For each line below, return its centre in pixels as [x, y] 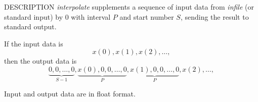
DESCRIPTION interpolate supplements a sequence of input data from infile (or [129, 7]
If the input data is [34, 43]
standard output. [30, 27]
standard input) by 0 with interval [57, 16]
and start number [147, 16]
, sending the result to [214, 16]
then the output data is [40, 61]
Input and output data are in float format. [70, 94]
